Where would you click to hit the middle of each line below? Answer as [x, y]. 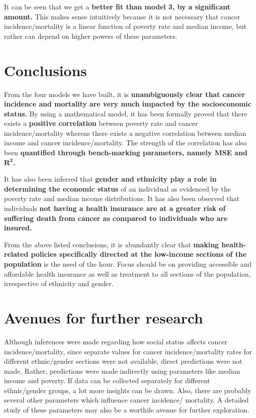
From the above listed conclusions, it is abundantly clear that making [112, 244]
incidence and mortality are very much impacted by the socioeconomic [128, 104]
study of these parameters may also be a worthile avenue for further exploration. [127, 410]
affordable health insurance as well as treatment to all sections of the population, [128, 273]
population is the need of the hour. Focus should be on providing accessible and [128, 264]
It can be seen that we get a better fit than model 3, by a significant [117, 6]
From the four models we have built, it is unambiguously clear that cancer [125, 94]
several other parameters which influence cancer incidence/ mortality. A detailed [127, 400]
